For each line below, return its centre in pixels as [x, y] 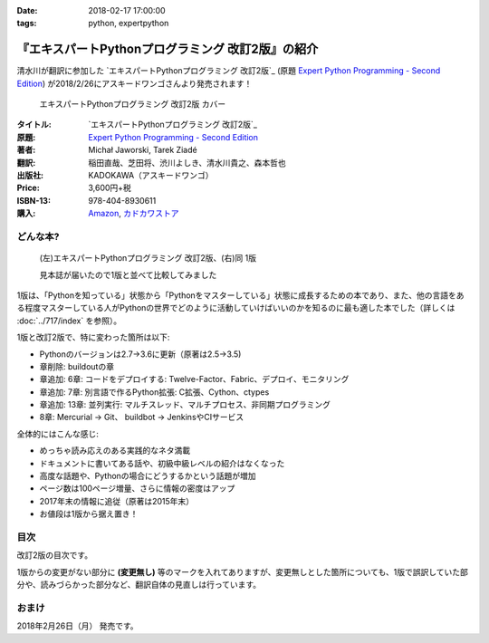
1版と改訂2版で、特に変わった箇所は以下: [93, 337]
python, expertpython [129, 24]
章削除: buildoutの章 [77, 366]
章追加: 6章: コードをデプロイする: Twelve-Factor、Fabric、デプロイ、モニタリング [194, 379]
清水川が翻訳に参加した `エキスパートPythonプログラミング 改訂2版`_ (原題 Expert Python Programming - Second [229, 71]
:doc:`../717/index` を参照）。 [69, 321]
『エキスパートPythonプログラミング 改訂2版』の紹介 [168, 49]
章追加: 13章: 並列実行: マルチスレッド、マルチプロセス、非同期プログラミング [185, 405]
